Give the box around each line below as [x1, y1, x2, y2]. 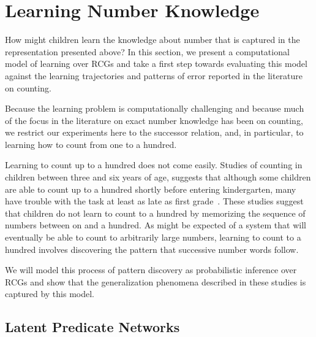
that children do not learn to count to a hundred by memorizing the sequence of [5, 206, 306, 219]
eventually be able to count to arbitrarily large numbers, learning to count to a [5, 231, 301, 244]
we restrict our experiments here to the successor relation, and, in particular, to [5, 126, 304, 139]
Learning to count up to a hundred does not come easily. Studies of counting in [5, 158, 303, 171]
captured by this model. [5, 287, 94, 300]
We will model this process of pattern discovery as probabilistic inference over [5, 263, 297, 276]
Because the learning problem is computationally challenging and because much [5, 102, 304, 115]
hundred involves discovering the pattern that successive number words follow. [5, 242, 299, 255]
